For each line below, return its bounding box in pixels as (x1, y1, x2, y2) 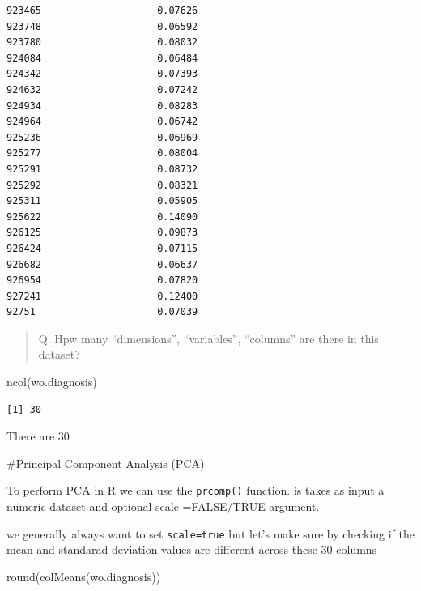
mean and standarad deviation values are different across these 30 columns (6, 541, 377, 558)
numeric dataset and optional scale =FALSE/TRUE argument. (6, 498, 320, 515)
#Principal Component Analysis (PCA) (6, 454, 205, 471)
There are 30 (6, 427, 70, 444)
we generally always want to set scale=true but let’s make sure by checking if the (6, 525, 415, 542)
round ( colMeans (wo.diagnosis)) (6, 568, 161, 585)
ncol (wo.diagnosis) (6, 373, 97, 390)
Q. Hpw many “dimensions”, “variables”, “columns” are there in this (38, 330, 379, 347)
